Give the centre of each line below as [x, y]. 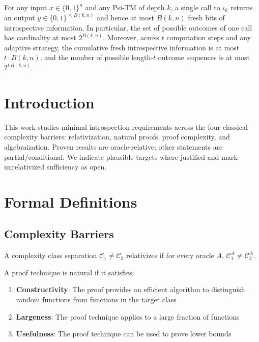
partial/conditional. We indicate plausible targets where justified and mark [121, 156]
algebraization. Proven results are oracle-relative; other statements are [113, 146]
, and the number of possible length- [96, 57]
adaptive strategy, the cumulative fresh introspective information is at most [122, 47]
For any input [26, 7]
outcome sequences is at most [204, 57]
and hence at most [125, 18]
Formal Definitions [71, 201]
